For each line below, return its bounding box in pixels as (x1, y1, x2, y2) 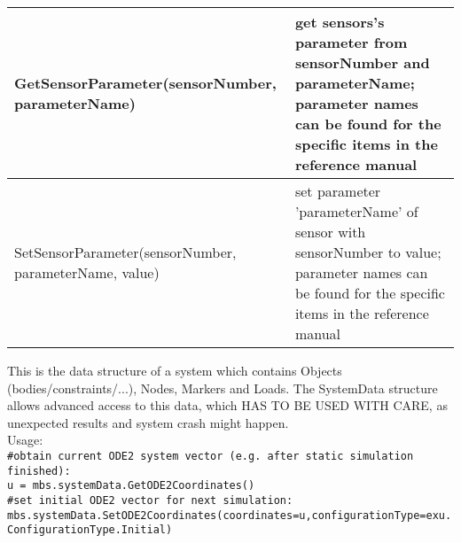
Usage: (7, 431, 43, 449)
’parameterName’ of (294, 201, 418, 221)
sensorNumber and (294, 52, 430, 73)
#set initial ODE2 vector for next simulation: (7, 493, 293, 507)
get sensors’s (294, 12, 385, 32)
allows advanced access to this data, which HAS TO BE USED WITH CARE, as (7, 396, 448, 415)
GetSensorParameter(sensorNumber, (14, 73, 277, 93)
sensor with (294, 221, 366, 242)
